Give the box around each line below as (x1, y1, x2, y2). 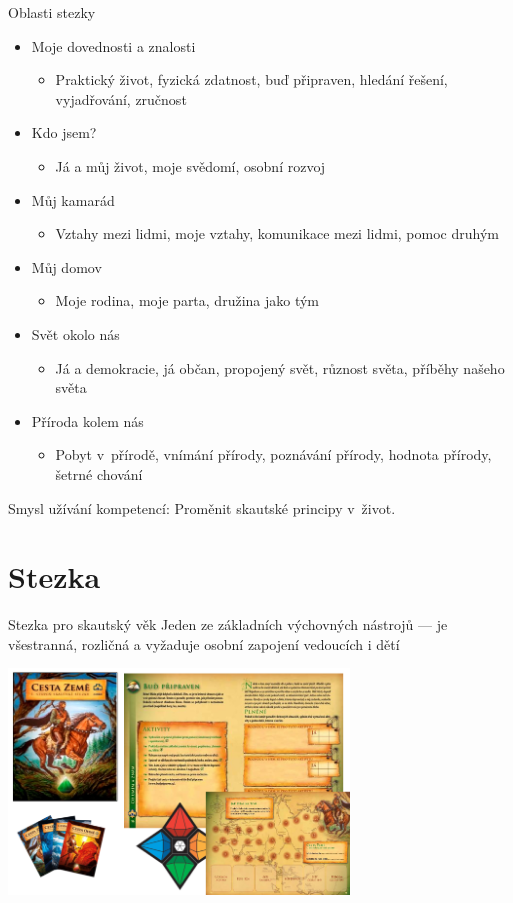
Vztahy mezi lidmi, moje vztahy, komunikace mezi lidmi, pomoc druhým (55, 223, 499, 244)
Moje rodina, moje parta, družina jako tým (55, 290, 320, 311)
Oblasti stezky (8, 2, 96, 22)
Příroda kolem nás (31, 410, 144, 431)
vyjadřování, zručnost (55, 88, 187, 109)
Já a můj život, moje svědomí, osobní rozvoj (55, 155, 326, 176)
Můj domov (31, 256, 102, 277)
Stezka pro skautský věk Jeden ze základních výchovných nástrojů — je (8, 614, 448, 635)
